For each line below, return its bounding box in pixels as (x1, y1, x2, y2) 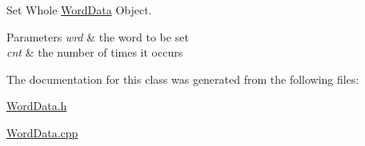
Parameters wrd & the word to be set (6, 28, 189, 45)
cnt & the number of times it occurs (6, 44, 183, 61)
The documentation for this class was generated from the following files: (6, 70, 359, 87)
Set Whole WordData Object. (6, 2, 152, 18)
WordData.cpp (6, 124, 78, 140)
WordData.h (6, 97, 67, 114)
